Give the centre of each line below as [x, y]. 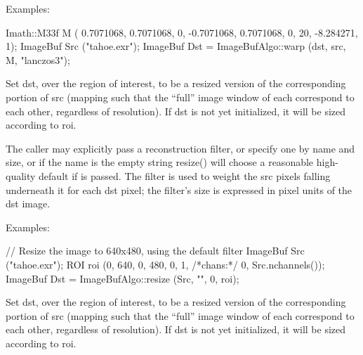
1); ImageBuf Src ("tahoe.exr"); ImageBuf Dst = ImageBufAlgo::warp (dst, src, [176, 46]
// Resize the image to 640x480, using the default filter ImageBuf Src [155, 251]
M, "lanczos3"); [38, 59]
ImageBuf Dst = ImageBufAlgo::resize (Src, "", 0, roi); [123, 278]
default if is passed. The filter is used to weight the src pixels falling [185, 175]
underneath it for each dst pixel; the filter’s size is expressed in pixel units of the [179, 189]
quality [21, 175]
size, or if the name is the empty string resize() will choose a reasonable [160, 162]
